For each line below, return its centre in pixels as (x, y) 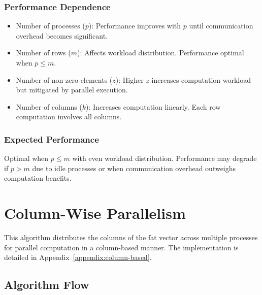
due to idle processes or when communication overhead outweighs (134, 168)
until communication (221, 26)
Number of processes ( (51, 26)
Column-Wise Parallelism (95, 213)
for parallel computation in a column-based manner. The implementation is (121, 247)
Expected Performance (52, 139)
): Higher (129, 79)
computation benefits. (38, 178)
